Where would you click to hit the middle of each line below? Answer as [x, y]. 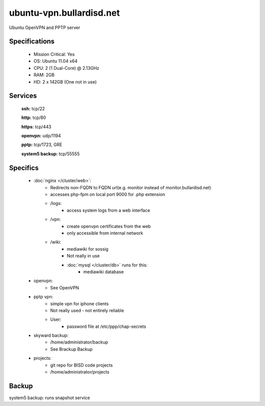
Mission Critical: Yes [54, 54]
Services [23, 96]
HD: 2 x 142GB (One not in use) [65, 82]
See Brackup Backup [71, 349]
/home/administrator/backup [79, 342]
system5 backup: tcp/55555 [51, 154]
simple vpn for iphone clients [79, 304]
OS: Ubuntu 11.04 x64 [56, 61]
